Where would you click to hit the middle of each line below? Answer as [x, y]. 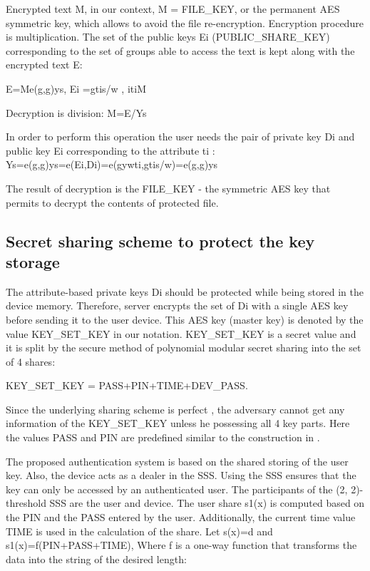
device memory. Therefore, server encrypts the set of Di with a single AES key [177, 305]
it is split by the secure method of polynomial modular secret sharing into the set [184, 348]
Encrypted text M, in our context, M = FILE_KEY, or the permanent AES [173, 9]
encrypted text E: [44, 65]
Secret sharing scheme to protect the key [160, 241]
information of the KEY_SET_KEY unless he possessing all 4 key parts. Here [178, 423]
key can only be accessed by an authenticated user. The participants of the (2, [177, 489]
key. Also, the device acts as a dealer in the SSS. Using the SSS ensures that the [181, 475]
